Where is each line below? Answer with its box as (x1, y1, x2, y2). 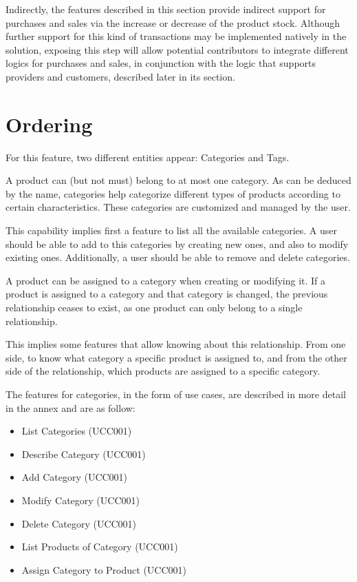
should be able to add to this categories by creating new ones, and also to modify (6, 236, 349, 251)
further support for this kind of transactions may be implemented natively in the (6, 29, 347, 43)
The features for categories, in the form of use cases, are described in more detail (6, 387, 346, 401)
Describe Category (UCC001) (21, 446, 146, 461)
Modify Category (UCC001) (21, 492, 140, 507)
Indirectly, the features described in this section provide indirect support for (6, 2, 326, 16)
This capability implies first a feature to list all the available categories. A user (6, 223, 338, 238)
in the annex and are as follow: (6, 400, 136, 415)
